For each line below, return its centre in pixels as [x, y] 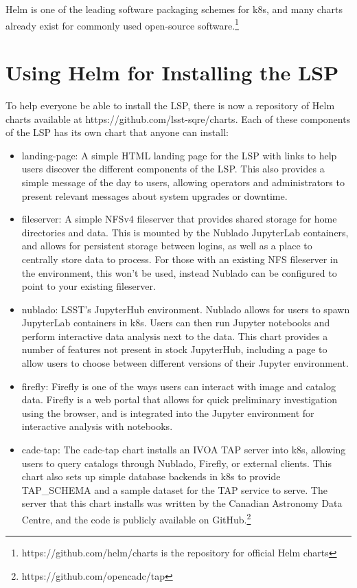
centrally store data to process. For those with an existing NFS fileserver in [180, 259]
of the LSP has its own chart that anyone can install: [117, 132]
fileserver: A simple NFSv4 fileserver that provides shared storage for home [179, 219]
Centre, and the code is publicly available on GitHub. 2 [136, 518]
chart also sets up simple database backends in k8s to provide [151, 476]
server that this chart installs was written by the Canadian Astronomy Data [182, 503]
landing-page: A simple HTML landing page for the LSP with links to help [179, 155]
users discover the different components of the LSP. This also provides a [173, 169]
